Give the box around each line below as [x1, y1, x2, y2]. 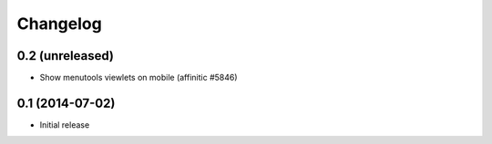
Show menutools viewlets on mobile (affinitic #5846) [39, 72, 238, 83]
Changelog [16, 14, 102, 34]
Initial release [39, 119, 90, 130]
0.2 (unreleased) [16, 48, 114, 63]
